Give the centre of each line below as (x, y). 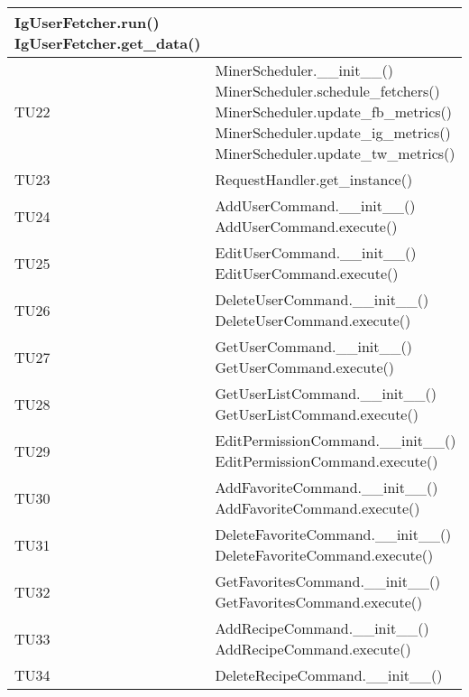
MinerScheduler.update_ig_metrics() (333, 132)
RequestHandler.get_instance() (314, 179)
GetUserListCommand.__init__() (326, 393)
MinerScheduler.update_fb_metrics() (333, 112)
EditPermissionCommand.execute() (326, 461)
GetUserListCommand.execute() (317, 414)
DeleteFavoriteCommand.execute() (324, 555)
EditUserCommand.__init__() (316, 252)
